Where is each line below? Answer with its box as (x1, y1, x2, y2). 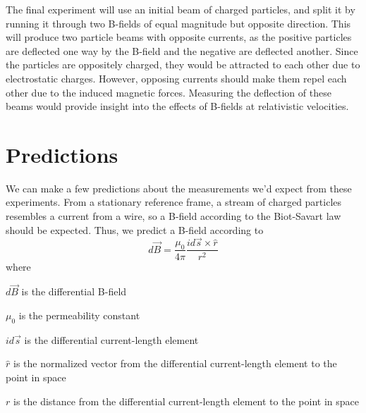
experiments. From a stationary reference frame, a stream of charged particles (6, 195, 342, 209)
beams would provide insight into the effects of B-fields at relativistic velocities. (6, 99, 349, 113)
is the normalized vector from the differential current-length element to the (13, 356, 337, 371)
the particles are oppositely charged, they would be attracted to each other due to (6, 57, 360, 72)
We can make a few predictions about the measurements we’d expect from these (6, 180, 352, 195)
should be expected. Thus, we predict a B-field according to (6, 222, 264, 237)
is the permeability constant (18, 307, 140, 322)
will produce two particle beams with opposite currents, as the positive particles (6, 30, 352, 44)
